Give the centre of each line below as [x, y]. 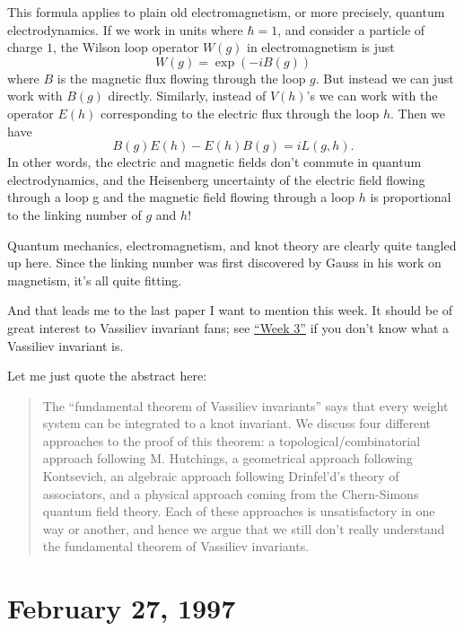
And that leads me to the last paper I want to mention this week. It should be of [230, 310]
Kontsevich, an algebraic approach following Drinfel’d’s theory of [221, 476]
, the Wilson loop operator [126, 47]
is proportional [411, 197]
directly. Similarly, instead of [187, 96]
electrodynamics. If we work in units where [125, 29]
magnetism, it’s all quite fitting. [95, 280]
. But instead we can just [385, 78]
